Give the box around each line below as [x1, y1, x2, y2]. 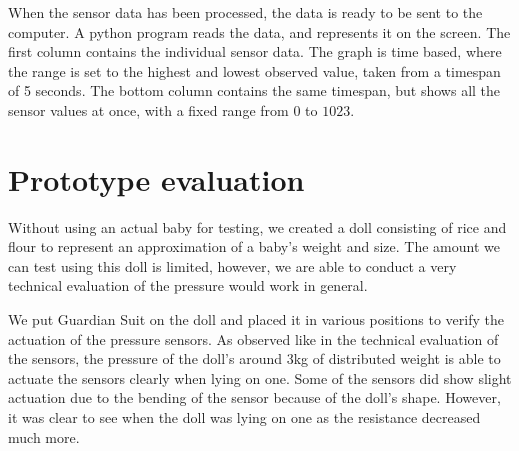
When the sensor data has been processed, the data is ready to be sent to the [8, 2, 483, 22]
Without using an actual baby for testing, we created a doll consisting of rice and [8, 216, 507, 237]
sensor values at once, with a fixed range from [8, 99, 289, 120]
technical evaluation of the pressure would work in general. [8, 275, 368, 296]
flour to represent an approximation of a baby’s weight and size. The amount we [8, 236, 500, 257]
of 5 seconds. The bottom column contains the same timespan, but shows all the [8, 80, 501, 101]
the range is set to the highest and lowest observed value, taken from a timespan [8, 60, 501, 81]
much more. [8, 426, 80, 447]
